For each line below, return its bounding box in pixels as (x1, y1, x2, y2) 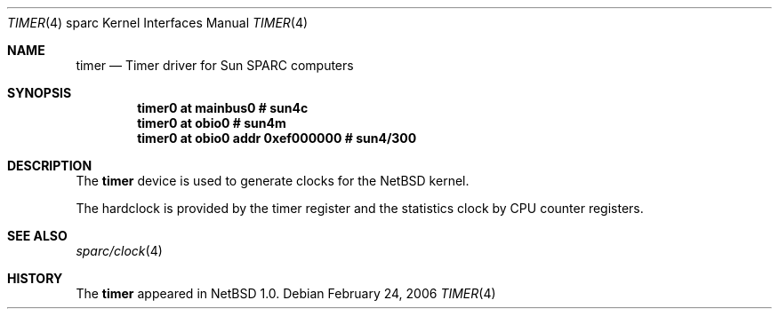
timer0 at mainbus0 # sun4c (137, 100, 309, 115)
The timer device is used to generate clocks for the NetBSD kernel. (76, 173, 470, 188)
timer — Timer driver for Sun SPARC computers (76, 58, 354, 73)
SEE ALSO (7, 228, 68, 243)
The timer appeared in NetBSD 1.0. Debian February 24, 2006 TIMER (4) (76, 286, 496, 301)
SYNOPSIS (7, 85, 72, 100)
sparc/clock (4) (76, 243, 163, 258)
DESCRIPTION (7, 158, 92, 173)
